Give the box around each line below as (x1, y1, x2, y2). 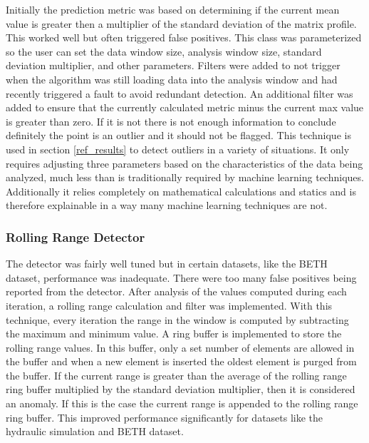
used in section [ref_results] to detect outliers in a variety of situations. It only (6, 141, 350, 156)
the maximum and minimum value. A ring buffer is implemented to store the (6, 326, 342, 341)
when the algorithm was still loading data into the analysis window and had (6, 71, 338, 86)
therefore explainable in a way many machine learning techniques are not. (6, 198, 328, 213)
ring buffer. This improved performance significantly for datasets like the (6, 409, 323, 424)
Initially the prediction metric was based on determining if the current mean (6, 2, 340, 16)
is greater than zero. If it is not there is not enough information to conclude (6, 113, 336, 128)
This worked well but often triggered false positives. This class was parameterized (6, 30, 362, 45)
